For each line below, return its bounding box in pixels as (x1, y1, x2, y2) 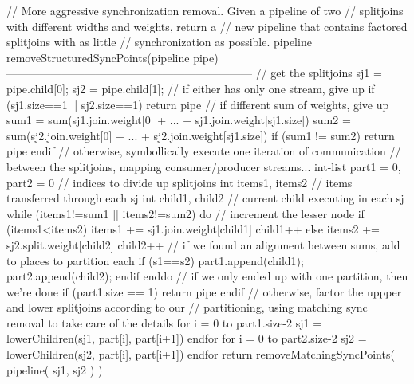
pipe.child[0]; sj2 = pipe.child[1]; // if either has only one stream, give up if (6, 80, 375, 96)
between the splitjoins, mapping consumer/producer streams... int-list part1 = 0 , (6, 158, 401, 174)
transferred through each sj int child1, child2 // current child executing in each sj (6, 190, 404, 206)
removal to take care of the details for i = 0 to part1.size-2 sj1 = (6, 314, 322, 331)
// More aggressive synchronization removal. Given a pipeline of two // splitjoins (6, 2, 404, 18)
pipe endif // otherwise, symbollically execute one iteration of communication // (6, 143, 401, 159)
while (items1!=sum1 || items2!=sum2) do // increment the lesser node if (6, 205, 365, 221)
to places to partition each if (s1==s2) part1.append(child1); (6, 252, 304, 268)
